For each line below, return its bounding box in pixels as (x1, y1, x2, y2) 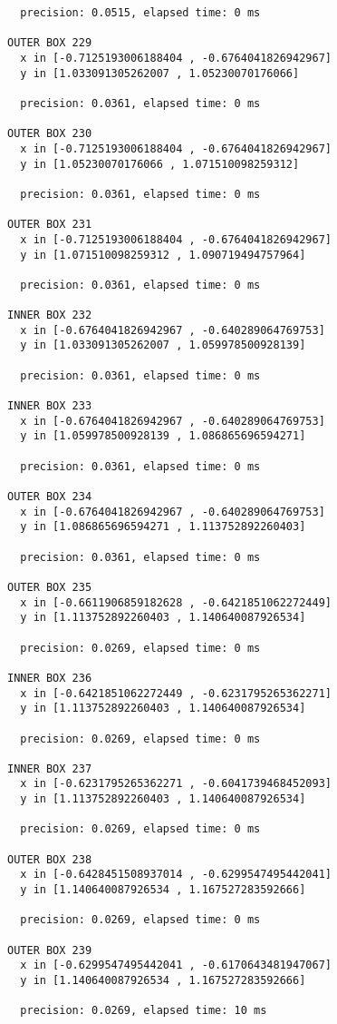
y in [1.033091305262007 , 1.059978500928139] (20, 339, 306, 352)
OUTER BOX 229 (7, 36, 92, 50)
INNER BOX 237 (7, 762, 92, 775)
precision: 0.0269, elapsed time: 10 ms (20, 1004, 267, 1018)
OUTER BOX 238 (7, 852, 92, 866)
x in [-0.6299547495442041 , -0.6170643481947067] (20, 959, 332, 972)
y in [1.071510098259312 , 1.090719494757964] (20, 248, 306, 261)
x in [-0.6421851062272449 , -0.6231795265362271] (20, 686, 332, 700)
